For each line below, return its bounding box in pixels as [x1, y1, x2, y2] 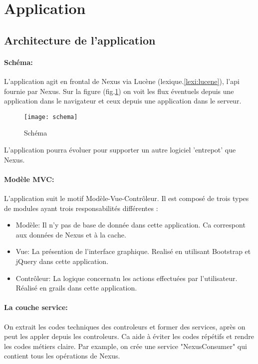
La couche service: [4, 302, 68, 312]
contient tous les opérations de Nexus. [4, 350, 120, 361]
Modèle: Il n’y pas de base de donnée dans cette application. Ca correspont [15, 219, 246, 230]
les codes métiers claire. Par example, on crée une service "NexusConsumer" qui [4, 340, 247, 351]
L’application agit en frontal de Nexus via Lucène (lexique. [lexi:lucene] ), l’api [4, 75, 240, 86]
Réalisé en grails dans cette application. [15, 282, 137, 293]
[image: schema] [24, 113, 78, 120]
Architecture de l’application [4, 32, 156, 47]
